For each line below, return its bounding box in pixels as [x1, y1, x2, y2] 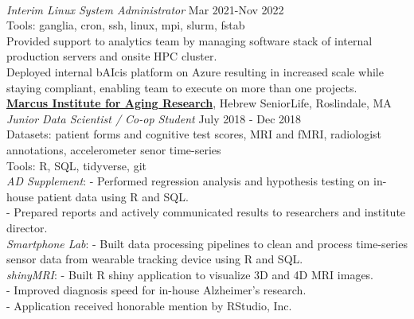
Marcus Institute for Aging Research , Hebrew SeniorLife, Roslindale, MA [6, 95, 392, 111]
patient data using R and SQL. [37, 188, 189, 204]
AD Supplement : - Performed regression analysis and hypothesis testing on [6, 173, 370, 189]
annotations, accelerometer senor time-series [6, 141, 221, 158]
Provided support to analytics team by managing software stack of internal [6, 32, 373, 49]
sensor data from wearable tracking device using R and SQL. [6, 251, 303, 267]
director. [6, 219, 48, 235]
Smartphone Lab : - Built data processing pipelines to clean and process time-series [6, 235, 408, 251]
